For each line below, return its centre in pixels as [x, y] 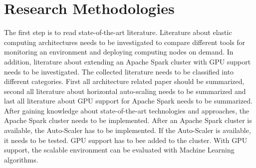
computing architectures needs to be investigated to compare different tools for [125, 42]
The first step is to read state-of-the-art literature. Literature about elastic [118, 32]
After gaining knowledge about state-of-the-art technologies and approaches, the [127, 110]
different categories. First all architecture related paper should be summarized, [124, 81]
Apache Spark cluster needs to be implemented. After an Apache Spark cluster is [128, 120]
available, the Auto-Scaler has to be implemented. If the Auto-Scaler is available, [128, 130]
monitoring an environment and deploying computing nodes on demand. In [119, 52]
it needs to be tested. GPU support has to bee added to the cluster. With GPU [126, 140]
